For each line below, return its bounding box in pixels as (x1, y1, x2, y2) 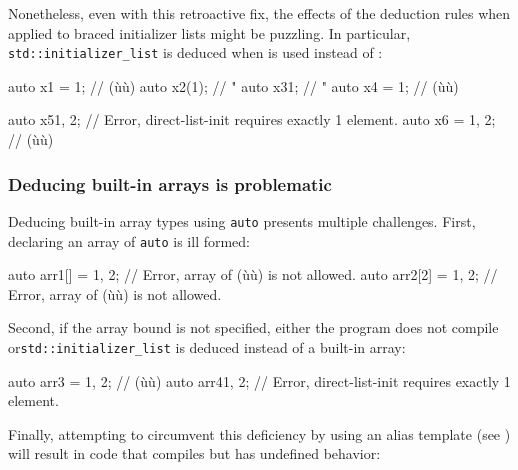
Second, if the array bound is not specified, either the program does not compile (8, 317, 499, 338)
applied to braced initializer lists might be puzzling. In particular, (8, 22, 411, 43)
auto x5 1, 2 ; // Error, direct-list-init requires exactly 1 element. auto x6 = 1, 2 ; (8, 109, 496, 130)
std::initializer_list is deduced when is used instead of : (8, 42, 383, 63)
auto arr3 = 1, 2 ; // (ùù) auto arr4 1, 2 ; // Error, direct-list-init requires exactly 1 (8, 370, 511, 391)
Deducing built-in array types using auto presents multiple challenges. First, (8, 210, 476, 231)
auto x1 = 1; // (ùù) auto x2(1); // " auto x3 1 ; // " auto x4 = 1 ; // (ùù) (8, 75, 459, 96)
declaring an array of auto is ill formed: (8, 230, 251, 251)
